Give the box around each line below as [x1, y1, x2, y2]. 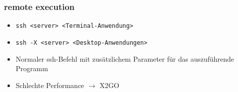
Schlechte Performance [15, 80, 84, 90]
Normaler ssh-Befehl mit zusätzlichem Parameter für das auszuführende [15, 53, 235, 64]
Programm [15, 63, 48, 74]
